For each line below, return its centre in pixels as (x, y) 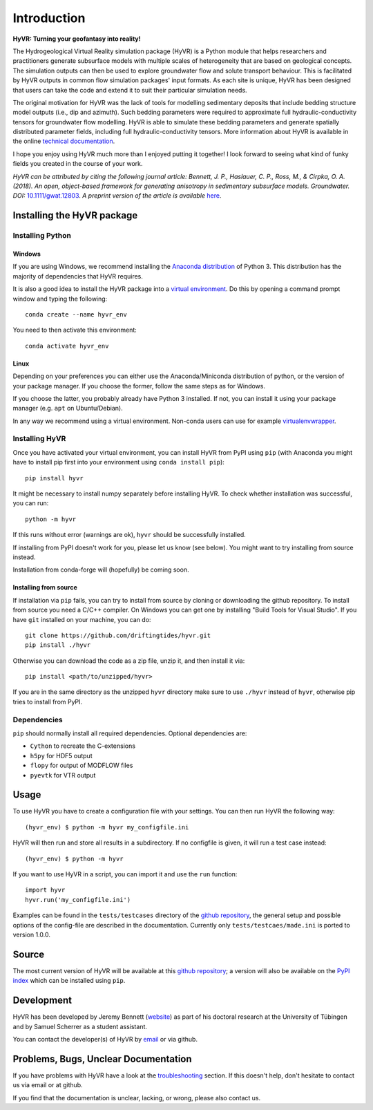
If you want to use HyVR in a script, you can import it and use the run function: (125, 874)
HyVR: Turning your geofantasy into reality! (77, 39)
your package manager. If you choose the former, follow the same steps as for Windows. (139, 386)
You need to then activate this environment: (75, 330)
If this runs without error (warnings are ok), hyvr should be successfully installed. (130, 535)
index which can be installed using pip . (69, 981)
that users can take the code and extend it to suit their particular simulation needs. (130, 90)
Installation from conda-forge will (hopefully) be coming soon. (101, 570)
